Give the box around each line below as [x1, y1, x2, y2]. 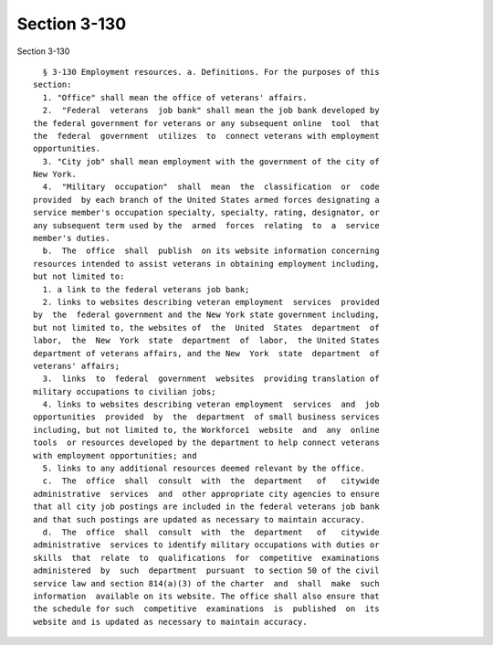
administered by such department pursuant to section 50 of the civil [33, 566, 380, 576]
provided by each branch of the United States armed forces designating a [33, 195, 380, 205]
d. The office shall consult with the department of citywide [42, 527, 380, 537]
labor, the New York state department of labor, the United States [33, 335, 380, 346]
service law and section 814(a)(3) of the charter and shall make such [33, 578, 380, 588]
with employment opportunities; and [33, 450, 197, 460]
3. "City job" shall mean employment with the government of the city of [42, 156, 380, 166]
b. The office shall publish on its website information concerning [42, 246, 380, 256]
